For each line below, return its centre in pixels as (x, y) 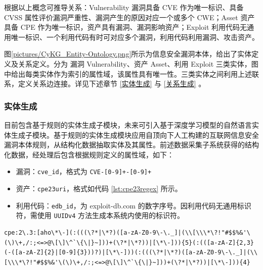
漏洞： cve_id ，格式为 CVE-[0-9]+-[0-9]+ (84, 171)
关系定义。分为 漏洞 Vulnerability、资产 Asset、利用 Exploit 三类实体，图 (138, 63)
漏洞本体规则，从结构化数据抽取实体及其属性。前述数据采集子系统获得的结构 (131, 145)
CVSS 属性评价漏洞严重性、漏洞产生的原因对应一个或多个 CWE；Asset (121, 17)
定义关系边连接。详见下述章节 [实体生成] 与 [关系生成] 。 (112, 84)
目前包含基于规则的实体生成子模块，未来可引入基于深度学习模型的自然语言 (128, 124)
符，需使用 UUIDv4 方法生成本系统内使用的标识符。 (100, 215)
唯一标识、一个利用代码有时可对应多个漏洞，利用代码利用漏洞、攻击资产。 (135, 37)
